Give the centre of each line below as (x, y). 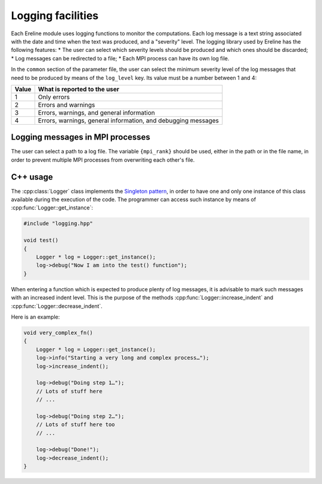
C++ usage (32, 177)
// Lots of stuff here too (76, 425)
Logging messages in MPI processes (80, 137)
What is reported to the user (78, 89)
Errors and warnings (66, 104)
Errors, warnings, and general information (96, 112)
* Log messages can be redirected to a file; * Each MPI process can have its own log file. (120, 58)
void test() (41, 241)
